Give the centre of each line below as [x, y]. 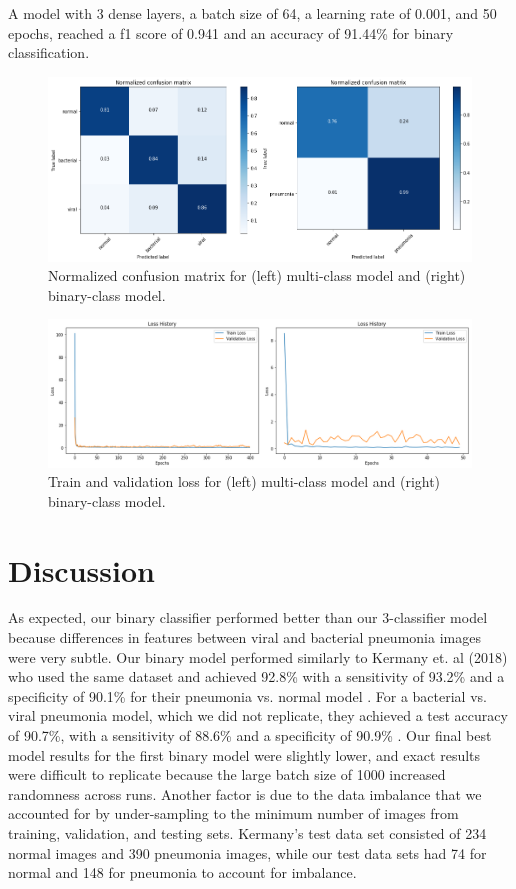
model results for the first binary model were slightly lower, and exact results [244, 754]
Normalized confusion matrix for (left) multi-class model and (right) [257, 275]
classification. [49, 52]
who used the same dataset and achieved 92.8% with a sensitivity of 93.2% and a [256, 676]
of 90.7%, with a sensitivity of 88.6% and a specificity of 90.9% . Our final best [250, 735]
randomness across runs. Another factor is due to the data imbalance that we [245, 793]
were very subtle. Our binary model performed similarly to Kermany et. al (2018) [258, 656]
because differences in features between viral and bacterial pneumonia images [244, 637]
